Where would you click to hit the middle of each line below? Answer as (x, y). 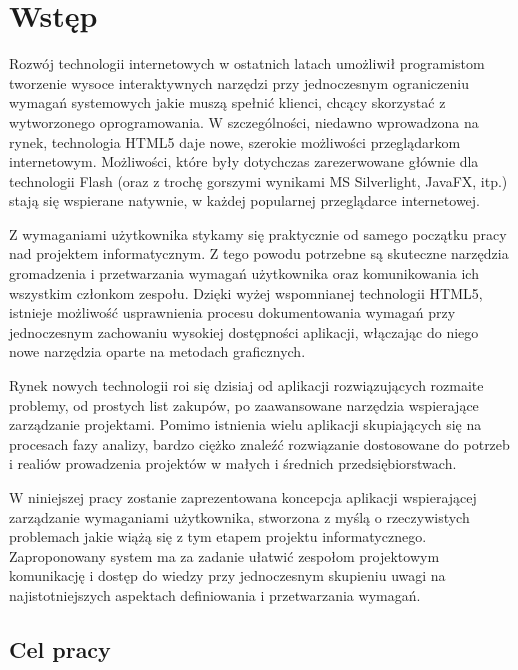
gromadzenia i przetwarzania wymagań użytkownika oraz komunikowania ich (244, 273)
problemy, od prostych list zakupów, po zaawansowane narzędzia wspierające (244, 404)
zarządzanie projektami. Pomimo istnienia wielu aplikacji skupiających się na (245, 424)
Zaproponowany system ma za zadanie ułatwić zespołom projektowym (224, 555)
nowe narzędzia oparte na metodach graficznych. (157, 351)
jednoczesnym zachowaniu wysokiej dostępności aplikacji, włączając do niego (244, 331)
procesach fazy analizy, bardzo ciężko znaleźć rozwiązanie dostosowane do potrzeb (259, 443)
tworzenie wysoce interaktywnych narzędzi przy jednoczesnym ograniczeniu (239, 82)
